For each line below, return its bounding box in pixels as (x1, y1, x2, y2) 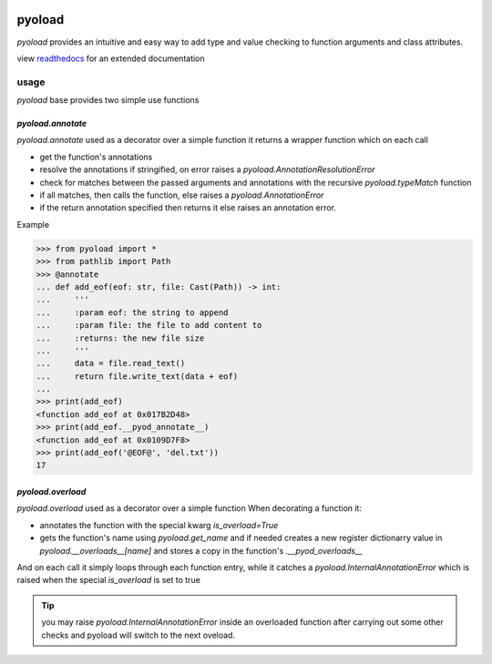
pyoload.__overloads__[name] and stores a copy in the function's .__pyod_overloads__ (39, 545, 364, 556)
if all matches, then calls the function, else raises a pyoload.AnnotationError (39, 189, 324, 200)
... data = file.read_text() (36, 358, 186, 369)
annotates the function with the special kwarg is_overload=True (39, 519, 279, 530)
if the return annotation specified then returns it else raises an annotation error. (39, 202, 337, 213)
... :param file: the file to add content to (36, 320, 262, 331)
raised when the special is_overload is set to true (16, 575, 200, 586)
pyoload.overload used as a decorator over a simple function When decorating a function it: (16, 503, 362, 514)
